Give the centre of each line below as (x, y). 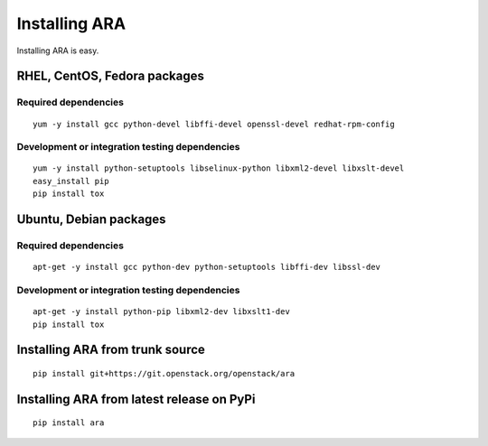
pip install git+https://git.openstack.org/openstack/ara (164, 373)
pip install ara (69, 423)
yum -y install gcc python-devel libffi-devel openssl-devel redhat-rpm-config (214, 124)
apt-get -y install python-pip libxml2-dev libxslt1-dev (162, 312)
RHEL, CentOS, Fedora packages (111, 76)
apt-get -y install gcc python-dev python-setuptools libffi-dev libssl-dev (207, 267)
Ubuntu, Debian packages (91, 220)
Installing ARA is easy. (58, 51)
